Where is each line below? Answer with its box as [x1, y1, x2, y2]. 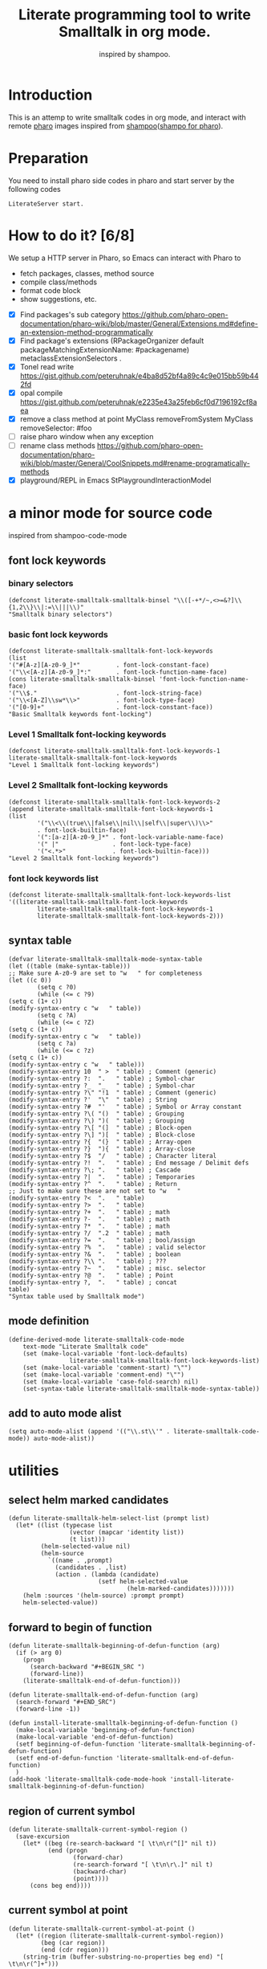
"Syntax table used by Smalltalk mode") [8, 1292, 146, 1300]
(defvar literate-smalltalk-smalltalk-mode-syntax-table [8, 955, 203, 963]
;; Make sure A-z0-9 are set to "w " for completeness [8, 969, 203, 977]
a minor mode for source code [8, 504, 212, 523]
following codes [8, 184, 62, 194]
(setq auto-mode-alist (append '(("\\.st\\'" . [8, 1428, 171, 1436]
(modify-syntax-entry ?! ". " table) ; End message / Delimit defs [8, 1159, 249, 1167]
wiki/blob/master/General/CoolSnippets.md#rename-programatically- [19, 459, 250, 467]
